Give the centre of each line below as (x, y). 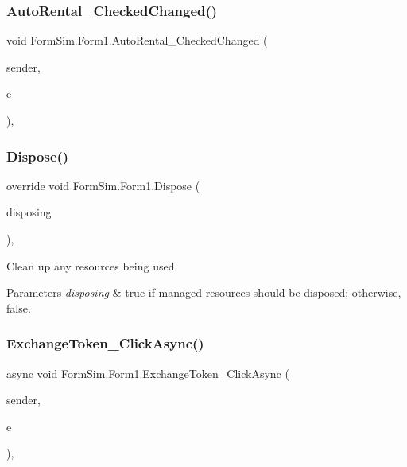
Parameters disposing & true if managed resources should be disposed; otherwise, (204, 292)
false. (19, 307)
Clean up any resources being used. (92, 265)
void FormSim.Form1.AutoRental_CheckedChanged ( (137, 40)
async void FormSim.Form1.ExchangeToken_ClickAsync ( (148, 373)
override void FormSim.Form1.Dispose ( (103, 185)
